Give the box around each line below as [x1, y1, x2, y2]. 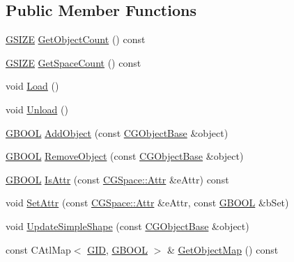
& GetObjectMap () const [167, 242, 279, 256]
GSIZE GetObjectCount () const [6, 32, 146, 47]
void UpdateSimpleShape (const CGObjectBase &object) [6, 218, 249, 233]
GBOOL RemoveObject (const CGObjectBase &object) [6, 149, 244, 163]
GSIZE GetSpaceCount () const [6, 55, 141, 69]
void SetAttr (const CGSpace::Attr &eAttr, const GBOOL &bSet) [6, 195, 289, 210]
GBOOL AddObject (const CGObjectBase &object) [6, 125, 229, 140]
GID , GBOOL [87, 242, 148, 256]
